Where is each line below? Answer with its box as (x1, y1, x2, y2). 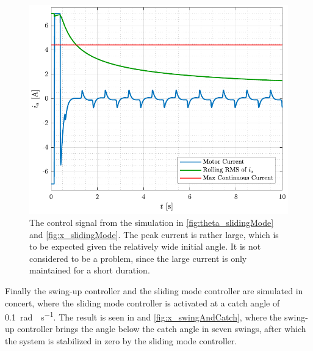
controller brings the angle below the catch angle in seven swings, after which (17, 322, 306, 335)
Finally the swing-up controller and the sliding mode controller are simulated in (5, 284, 303, 297)
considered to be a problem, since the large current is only (29, 251, 247, 264)
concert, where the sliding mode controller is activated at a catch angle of (5, 296, 280, 309)
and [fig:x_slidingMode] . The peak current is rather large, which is (29, 228, 279, 241)
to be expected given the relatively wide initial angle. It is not (29, 240, 261, 253)
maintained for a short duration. (29, 264, 150, 277)
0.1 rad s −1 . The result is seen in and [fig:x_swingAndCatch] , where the (5, 309, 282, 323)
